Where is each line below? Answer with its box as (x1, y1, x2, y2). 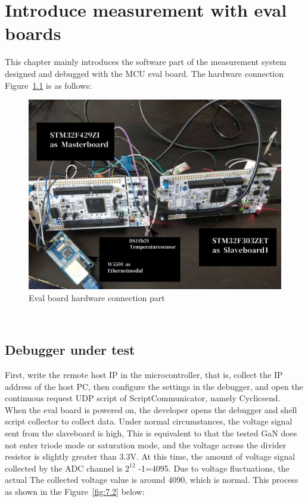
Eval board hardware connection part (29, 291, 165, 303)
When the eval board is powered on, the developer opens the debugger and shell (5, 403, 297, 416)
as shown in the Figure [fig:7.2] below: (5, 485, 145, 498)
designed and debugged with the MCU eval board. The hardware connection (5, 67, 284, 79)
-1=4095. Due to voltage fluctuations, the (138, 461, 290, 474)
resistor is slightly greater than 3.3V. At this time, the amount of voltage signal (5, 450, 295, 463)
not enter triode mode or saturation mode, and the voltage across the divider (5, 438, 287, 451)
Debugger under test (5, 340, 135, 359)
